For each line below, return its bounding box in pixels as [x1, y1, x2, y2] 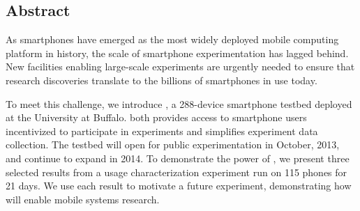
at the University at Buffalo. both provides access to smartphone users [6, 110, 307, 125]
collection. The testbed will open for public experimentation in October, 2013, [6, 137, 340, 152]
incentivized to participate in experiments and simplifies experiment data [6, 123, 318, 138]
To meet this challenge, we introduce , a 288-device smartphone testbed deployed [6, 96, 352, 111]
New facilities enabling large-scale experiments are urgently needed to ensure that [6, 59, 355, 74]
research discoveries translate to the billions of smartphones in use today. [6, 72, 317, 87]
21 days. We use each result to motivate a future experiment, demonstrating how [6, 178, 352, 193]
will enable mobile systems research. [6, 192, 160, 206]
